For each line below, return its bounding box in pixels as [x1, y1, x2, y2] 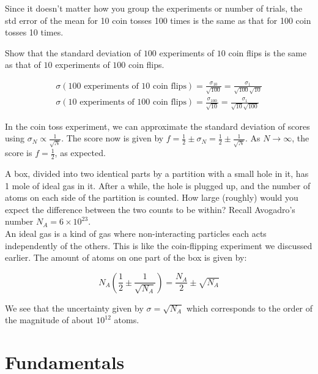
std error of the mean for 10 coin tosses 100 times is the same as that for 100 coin [5, 13, 311, 26]
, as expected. [54, 146, 106, 159]
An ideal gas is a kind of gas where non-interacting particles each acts [5, 226, 267, 239]
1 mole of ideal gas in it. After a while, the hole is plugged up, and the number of [5, 179, 311, 192]
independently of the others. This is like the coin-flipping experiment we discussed [5, 239, 312, 252]
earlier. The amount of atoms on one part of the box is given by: [5, 251, 247, 264]
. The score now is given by [61, 132, 164, 144]
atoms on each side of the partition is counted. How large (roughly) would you [5, 191, 298, 204]
